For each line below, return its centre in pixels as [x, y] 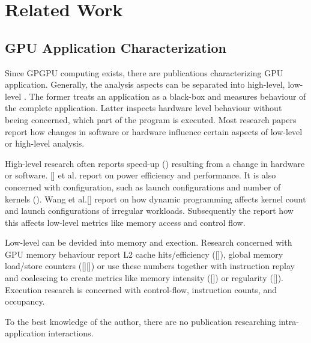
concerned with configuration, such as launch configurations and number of [143, 187]
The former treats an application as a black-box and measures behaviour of [168, 96]
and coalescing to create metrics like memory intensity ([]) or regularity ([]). [144, 278]
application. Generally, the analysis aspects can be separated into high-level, [145, 84]
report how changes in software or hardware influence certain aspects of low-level [154, 131]
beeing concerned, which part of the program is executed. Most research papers [151, 119]
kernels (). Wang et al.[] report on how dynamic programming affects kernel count [155, 199]
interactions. [71, 333]
